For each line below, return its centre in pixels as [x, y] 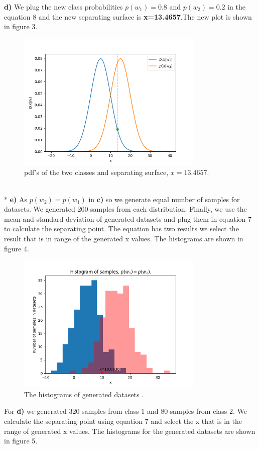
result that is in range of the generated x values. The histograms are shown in [124, 238]
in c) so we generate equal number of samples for [164, 199]
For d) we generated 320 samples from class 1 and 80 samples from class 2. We [125, 411]
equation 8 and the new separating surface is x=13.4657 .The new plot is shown [128, 16]
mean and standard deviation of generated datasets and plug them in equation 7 [128, 218]
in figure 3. [21, 26]
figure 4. [17, 248]
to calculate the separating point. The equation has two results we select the [121, 229]
